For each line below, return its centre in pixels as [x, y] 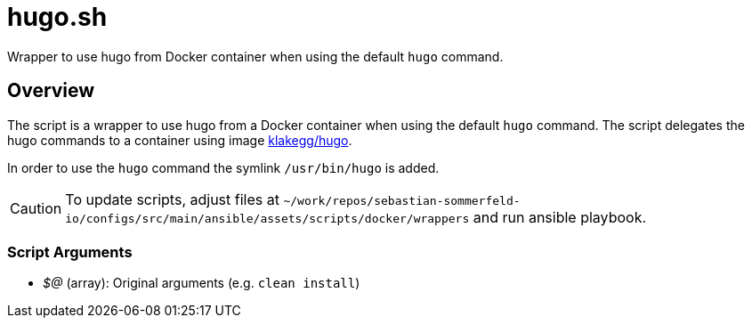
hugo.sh [57, 17]
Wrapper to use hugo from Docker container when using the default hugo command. [255, 56]
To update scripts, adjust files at [172, 199]
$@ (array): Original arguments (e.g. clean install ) [202, 283]
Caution [36, 208]
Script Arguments [70, 252]
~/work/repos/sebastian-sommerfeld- [402, 200]
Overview [51, 91]
